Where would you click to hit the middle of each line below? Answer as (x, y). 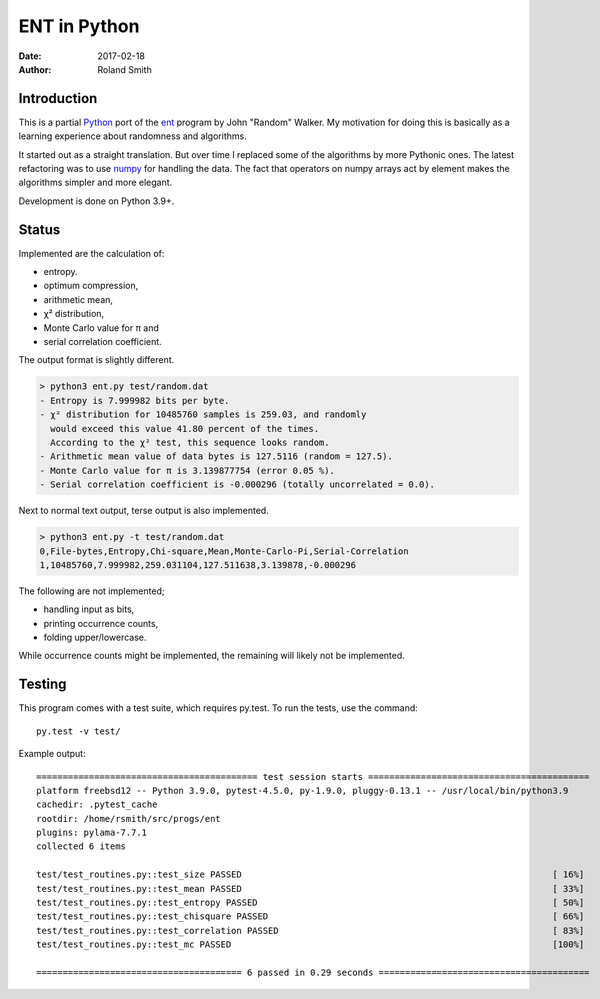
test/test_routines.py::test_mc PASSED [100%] (310, 944)
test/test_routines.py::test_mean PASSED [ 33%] (310, 888)
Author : (35, 69)
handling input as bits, (89, 609)
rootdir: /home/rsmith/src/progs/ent (129, 818)
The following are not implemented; (91, 591)
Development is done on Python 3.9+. (96, 201)
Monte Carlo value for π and (101, 327)
